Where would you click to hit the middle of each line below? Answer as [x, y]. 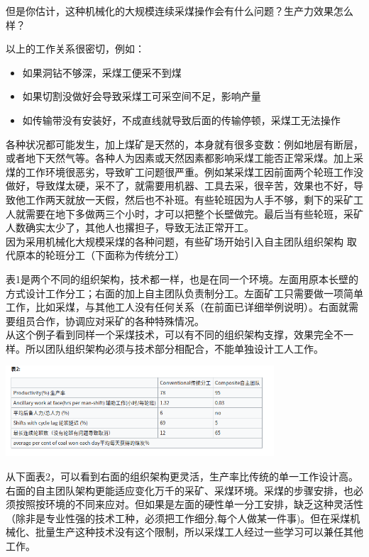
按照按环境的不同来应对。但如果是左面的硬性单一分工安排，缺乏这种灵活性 [189, 504]
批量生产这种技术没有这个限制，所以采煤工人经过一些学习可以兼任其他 [199, 532]
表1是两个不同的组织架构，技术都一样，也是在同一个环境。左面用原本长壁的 [182, 278]
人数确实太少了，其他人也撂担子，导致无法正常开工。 [130, 227]
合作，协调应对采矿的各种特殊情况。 [120, 320]
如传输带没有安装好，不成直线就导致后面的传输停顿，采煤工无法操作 [181, 120]
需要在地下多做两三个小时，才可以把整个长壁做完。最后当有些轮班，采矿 [194, 213]
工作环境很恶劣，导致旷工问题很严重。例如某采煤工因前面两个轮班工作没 [194, 171]
